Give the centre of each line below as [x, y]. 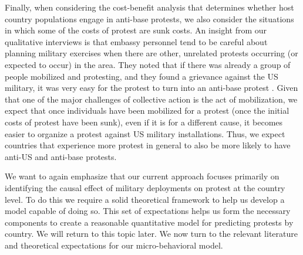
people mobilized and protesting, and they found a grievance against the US [142, 76]
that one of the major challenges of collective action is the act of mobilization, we [151, 99]
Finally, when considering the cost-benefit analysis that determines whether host [149, 7]
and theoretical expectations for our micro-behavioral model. [114, 245]
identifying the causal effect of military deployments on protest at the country [145, 187]
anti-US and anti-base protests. [61, 156]
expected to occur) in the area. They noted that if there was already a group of [148, 64]
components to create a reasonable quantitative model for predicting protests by [149, 222]
